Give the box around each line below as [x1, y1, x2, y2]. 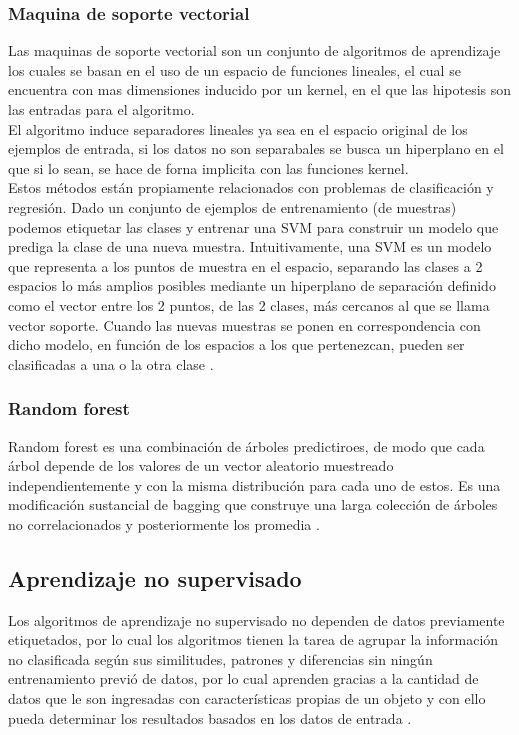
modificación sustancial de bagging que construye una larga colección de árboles [8, 494, 498, 515]
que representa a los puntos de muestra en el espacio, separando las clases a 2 [8, 255, 483, 276]
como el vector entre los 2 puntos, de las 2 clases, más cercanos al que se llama [8, 294, 490, 315]
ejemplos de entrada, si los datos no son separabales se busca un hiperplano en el [8, 138, 504, 159]
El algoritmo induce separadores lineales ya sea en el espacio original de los [8, 118, 468, 139]
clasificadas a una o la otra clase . [8, 353, 214, 374]
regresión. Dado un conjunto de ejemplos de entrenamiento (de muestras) [8, 196, 457, 217]
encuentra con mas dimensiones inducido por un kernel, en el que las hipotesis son [8, 79, 512, 100]
